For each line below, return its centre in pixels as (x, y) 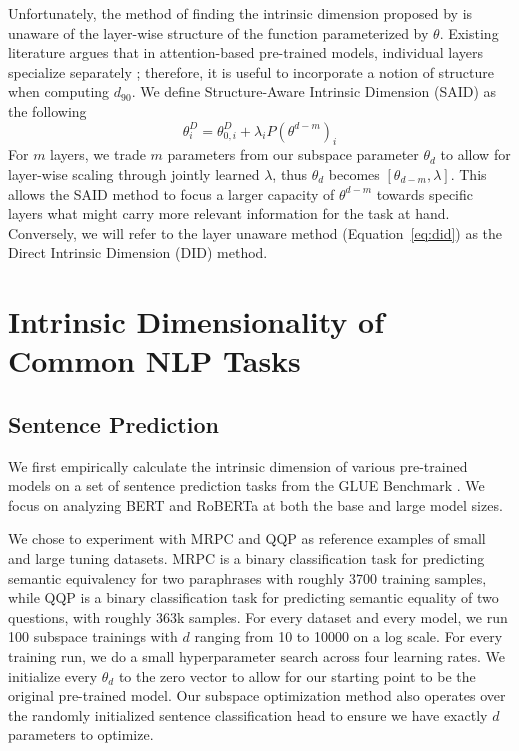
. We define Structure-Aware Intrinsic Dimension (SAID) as (314, 91)
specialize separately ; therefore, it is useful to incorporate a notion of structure (251, 71)
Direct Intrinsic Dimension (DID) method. (138, 252)
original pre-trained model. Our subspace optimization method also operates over (257, 695)
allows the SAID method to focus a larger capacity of (171, 193)
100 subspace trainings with (93, 636)
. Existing (469, 32)
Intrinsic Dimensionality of (196, 321)
